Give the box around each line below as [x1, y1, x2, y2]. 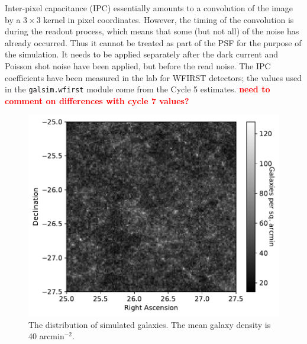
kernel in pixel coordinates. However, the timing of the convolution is [43, 13, 294, 25]
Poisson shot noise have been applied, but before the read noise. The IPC [5, 59, 271, 72]
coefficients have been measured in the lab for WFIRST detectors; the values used [5, 71, 302, 83]
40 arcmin [28, 330, 64, 342]
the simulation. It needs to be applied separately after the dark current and [5, 48, 279, 60]
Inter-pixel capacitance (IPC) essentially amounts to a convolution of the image [5, 2, 293, 14]
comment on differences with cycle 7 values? [5, 94, 189, 107]
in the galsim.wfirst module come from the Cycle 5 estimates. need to [5, 83, 270, 95]
